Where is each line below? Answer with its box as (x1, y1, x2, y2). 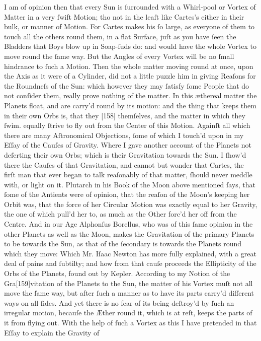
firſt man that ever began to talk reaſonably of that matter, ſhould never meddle (4, 169, 252, 180)
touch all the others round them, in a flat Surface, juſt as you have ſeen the (4, 31, 236, 41)
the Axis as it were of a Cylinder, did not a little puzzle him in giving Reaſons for (4, 71, 256, 81)
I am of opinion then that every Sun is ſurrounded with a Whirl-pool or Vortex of (4, 2, 256, 12)
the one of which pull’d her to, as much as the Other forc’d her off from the (4, 209, 237, 219)
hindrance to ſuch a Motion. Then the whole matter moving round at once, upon (4, 60, 253, 71)
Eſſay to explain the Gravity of (4, 327, 100, 337)
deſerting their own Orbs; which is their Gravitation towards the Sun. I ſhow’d (4, 149, 246, 160)
